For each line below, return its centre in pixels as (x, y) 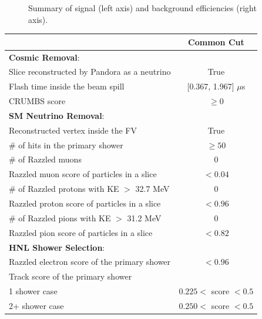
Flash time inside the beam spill (67, 86)
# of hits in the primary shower (66, 144)
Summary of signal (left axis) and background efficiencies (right (142, 8)
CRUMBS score (37, 101)
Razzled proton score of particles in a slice (85, 203)
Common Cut (216, 41)
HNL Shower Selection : (57, 247)
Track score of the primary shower (70, 276)
